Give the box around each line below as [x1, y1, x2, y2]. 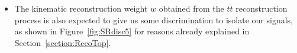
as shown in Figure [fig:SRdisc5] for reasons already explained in [14, 25, 250, 37]
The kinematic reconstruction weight [14, 2, 148, 14]
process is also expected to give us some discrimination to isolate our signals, [14, 13, 293, 26]
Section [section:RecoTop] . [14, 36, 111, 48]
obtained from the [159, 2, 224, 14]
